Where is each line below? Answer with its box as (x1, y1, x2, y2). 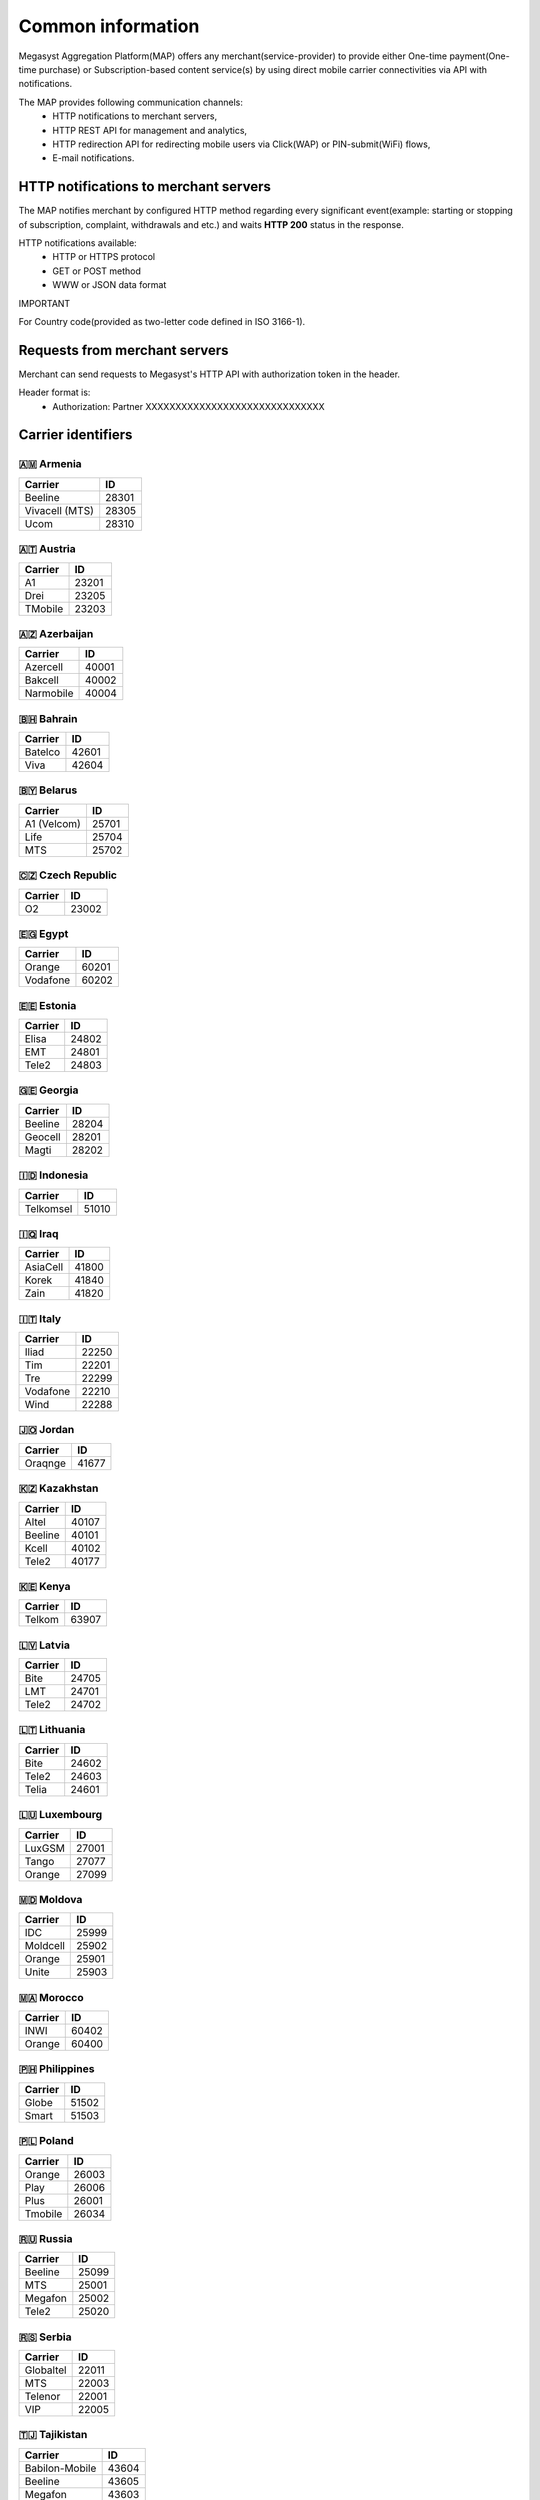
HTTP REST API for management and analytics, (52, 124, 248, 136)
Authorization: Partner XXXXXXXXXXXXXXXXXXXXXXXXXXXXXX (52, 400, 325, 412)
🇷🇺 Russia (18, 2231, 74, 2245)
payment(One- (449, 50, 510, 62)
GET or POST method (52, 265, 142, 277)
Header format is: (18, 386, 91, 399)
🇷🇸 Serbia (18, 2330, 72, 2344)
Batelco (24, 745, 61, 759)
